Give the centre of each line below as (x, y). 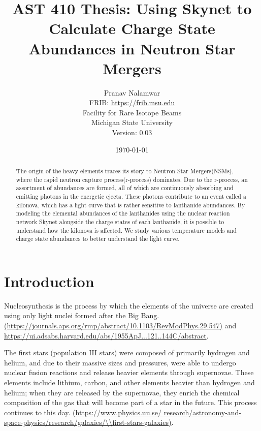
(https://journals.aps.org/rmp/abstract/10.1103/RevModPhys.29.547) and (120, 326)
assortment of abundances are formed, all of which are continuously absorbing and (125, 188)
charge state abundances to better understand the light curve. (98, 239)
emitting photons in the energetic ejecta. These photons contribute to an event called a (131, 196)
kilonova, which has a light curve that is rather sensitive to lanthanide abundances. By (130, 205)
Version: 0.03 (132, 132)
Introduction (49, 281)
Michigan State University (132, 122)
